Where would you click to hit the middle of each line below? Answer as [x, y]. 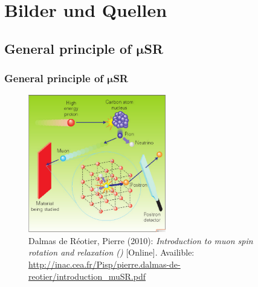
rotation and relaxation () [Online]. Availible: [111, 252]
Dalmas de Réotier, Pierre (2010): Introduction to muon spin [141, 240]
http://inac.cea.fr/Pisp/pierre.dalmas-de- [105, 264]
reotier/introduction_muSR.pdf [87, 276]
